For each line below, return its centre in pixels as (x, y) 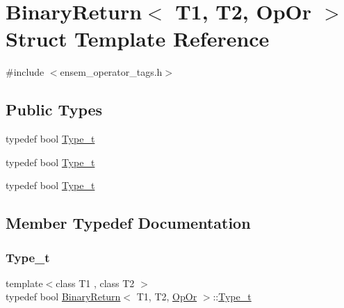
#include (25, 72)
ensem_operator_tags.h (111, 72)
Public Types (54, 110)
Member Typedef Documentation (128, 223)
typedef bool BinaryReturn (63, 297)
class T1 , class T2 (95, 283)
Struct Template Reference (138, 39)
